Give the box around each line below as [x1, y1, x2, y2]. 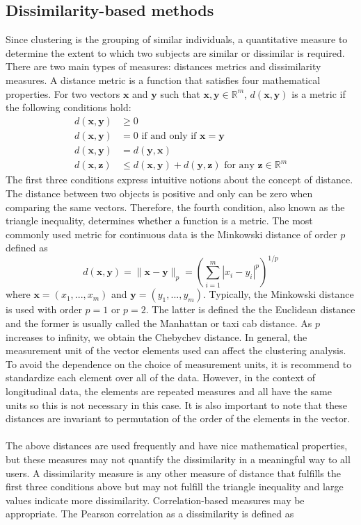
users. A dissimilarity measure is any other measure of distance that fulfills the [6, 465, 341, 480]
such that [160, 86, 200, 101]
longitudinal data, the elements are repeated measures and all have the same [6, 384, 332, 399]
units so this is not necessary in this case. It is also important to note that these [6, 397, 347, 412]
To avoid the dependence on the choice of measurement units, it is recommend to [6, 356, 352, 371]
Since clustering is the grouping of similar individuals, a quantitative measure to [6, 32, 348, 47]
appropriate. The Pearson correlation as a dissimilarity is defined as [6, 506, 294, 521]
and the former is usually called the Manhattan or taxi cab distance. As [6, 316, 312, 331]
